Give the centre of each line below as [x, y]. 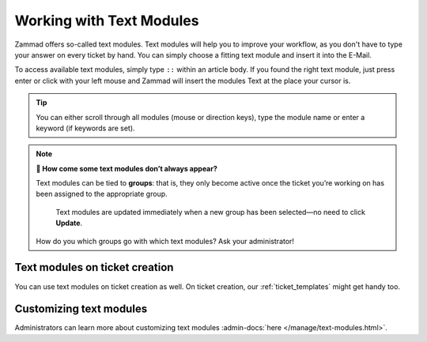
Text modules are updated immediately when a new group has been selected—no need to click [210, 212]
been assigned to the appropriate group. [102, 194]
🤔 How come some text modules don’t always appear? [127, 168]
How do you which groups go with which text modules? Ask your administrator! [165, 241]
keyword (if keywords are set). [85, 128]
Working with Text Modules [107, 21]
